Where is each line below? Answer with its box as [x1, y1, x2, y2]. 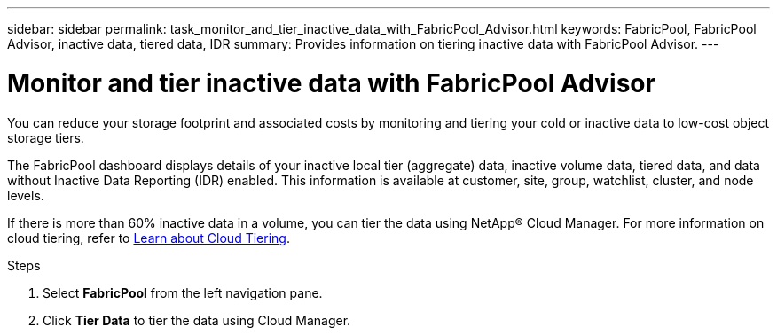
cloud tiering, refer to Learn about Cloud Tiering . [7, 230, 290, 245]
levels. [7, 187, 44, 203]
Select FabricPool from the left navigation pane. [43, 284, 323, 300]
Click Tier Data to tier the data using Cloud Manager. [43, 312, 351, 328]
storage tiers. [7, 129, 84, 145]
